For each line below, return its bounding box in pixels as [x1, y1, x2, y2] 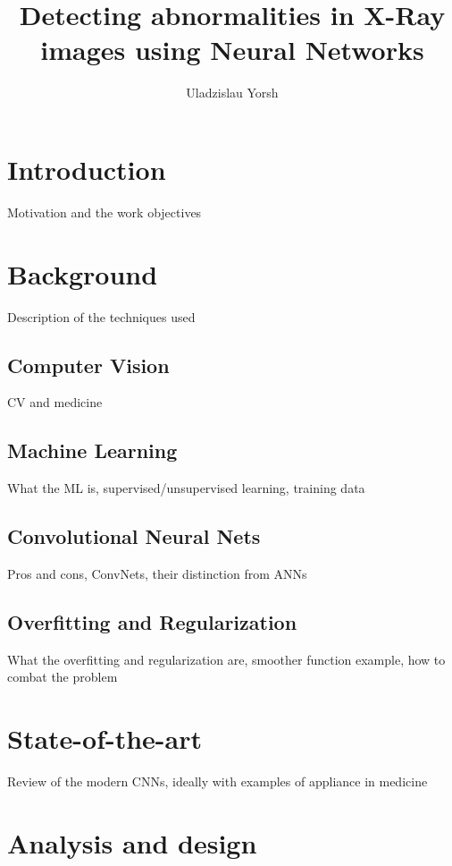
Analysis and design [7, 824, 257, 861]
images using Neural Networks [40, 31, 424, 68]
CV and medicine [7, 393, 103, 412]
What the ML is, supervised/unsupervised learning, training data [7, 479, 365, 497]
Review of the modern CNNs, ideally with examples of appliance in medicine [7, 772, 428, 791]
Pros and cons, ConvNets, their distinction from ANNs [7, 564, 307, 582]
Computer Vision [7, 351, 170, 378]
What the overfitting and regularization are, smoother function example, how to [7, 649, 446, 668]
